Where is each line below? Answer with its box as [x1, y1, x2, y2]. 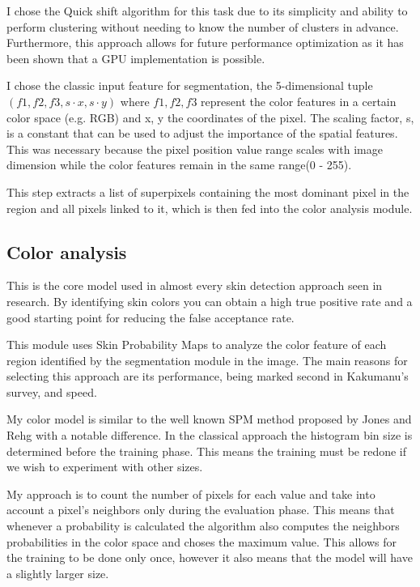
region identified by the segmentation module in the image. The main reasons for [6, 351, 408, 368]
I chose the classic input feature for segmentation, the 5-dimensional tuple [6, 77, 373, 94]
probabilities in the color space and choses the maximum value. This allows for [6, 533, 397, 550]
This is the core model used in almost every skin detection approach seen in [6, 277, 383, 294]
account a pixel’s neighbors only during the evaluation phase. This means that [6, 501, 395, 518]
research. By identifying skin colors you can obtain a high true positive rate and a [6, 292, 413, 309]
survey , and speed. [6, 383, 97, 400]
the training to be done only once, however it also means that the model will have [6, 549, 413, 566]
